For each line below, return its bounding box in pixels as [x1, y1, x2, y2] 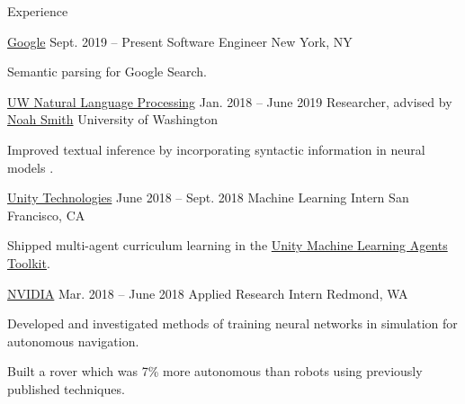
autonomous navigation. [7, 331, 139, 350]
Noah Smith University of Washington [7, 110, 218, 129]
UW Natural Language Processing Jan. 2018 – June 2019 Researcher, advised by [7, 92, 452, 111]
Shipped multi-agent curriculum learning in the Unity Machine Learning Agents [7, 236, 448, 255]
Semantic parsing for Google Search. [7, 62, 207, 81]
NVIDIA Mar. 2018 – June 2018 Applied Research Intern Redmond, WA [7, 283, 408, 302]
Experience [7, 2, 68, 20]
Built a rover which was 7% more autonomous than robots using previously [7, 362, 423, 381]
